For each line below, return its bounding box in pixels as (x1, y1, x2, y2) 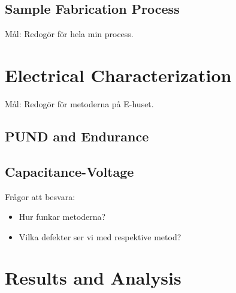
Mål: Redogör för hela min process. (5, 28, 134, 40)
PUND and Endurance (5, 126, 149, 145)
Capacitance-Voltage (5, 162, 134, 180)
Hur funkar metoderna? (19, 210, 106, 223)
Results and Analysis (5, 265, 181, 290)
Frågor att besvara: (5, 190, 75, 203)
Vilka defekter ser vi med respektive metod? (19, 230, 181, 243)
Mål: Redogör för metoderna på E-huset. (5, 97, 154, 110)
